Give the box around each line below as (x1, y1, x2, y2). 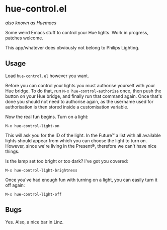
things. (5, 148, 20, 154)
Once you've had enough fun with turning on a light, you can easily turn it (5, 177, 157, 183)
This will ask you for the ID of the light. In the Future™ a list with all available (5, 132, 161, 138)
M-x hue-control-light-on (5, 123, 59, 129)
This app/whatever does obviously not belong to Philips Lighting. (5, 44, 140, 50)
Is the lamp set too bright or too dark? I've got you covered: (5, 158, 128, 164)
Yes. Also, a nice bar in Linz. (5, 219, 64, 225)
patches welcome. (5, 35, 44, 41)
